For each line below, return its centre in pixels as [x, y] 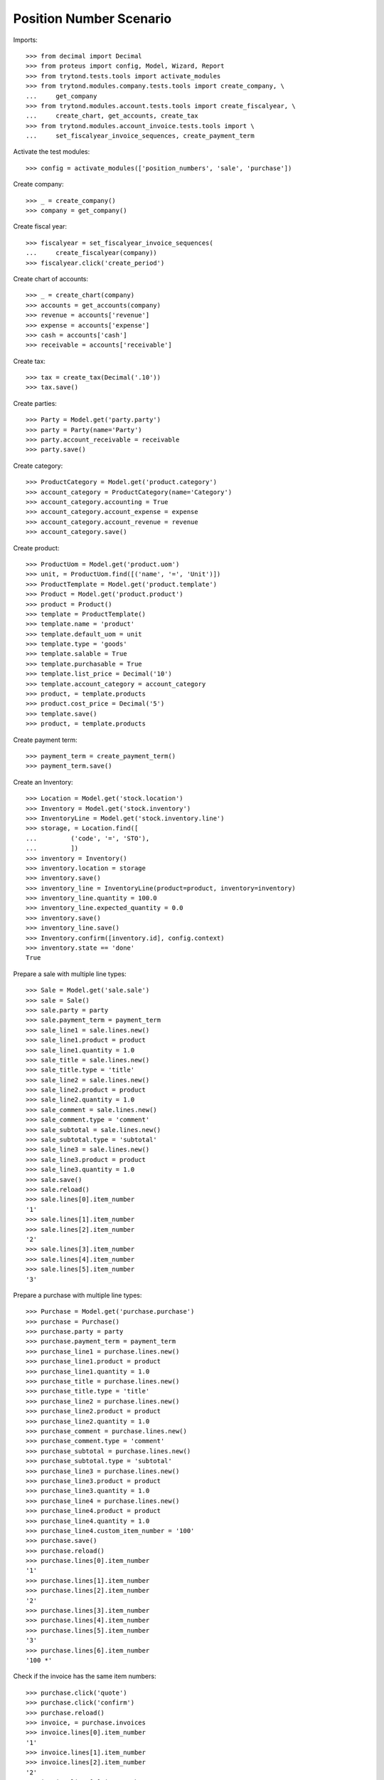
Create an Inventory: [43, 782]
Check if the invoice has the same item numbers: [85, 1676]
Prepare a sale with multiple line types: [70, 974]
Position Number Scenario [92, 19]
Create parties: [35, 403]
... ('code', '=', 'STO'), [88, 838]
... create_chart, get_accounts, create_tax [112, 116]
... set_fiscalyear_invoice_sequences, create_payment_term [140, 136]
